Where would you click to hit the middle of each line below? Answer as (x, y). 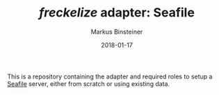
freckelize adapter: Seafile (117, 13)
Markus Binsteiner (117, 32)
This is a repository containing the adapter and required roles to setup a (110, 76)
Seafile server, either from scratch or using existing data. (89, 83)
